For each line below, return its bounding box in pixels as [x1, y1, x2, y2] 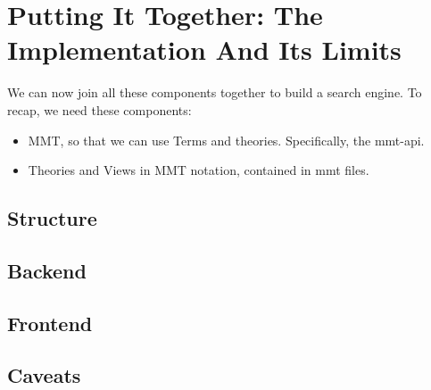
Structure [7, 204, 97, 232]
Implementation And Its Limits [7, 31, 402, 68]
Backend [7, 256, 87, 284]
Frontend [7, 309, 93, 336]
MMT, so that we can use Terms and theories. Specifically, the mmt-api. [28, 130, 425, 149]
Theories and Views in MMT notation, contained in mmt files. [28, 161, 369, 179]
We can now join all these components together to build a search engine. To [7, 83, 422, 102]
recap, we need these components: [7, 100, 192, 119]
